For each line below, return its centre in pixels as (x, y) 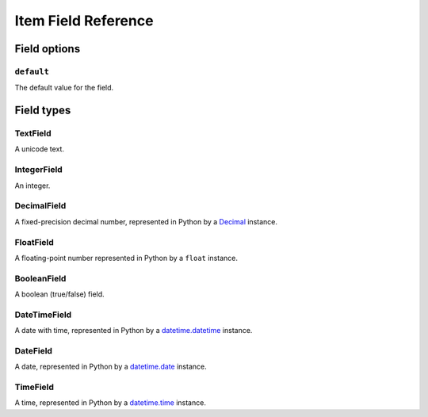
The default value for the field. (64, 88)
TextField (33, 133)
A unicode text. (40, 149)
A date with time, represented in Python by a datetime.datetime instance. (134, 331)
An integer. (32, 186)
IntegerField (38, 170)
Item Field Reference (84, 21)
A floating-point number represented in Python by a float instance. (126, 258)
